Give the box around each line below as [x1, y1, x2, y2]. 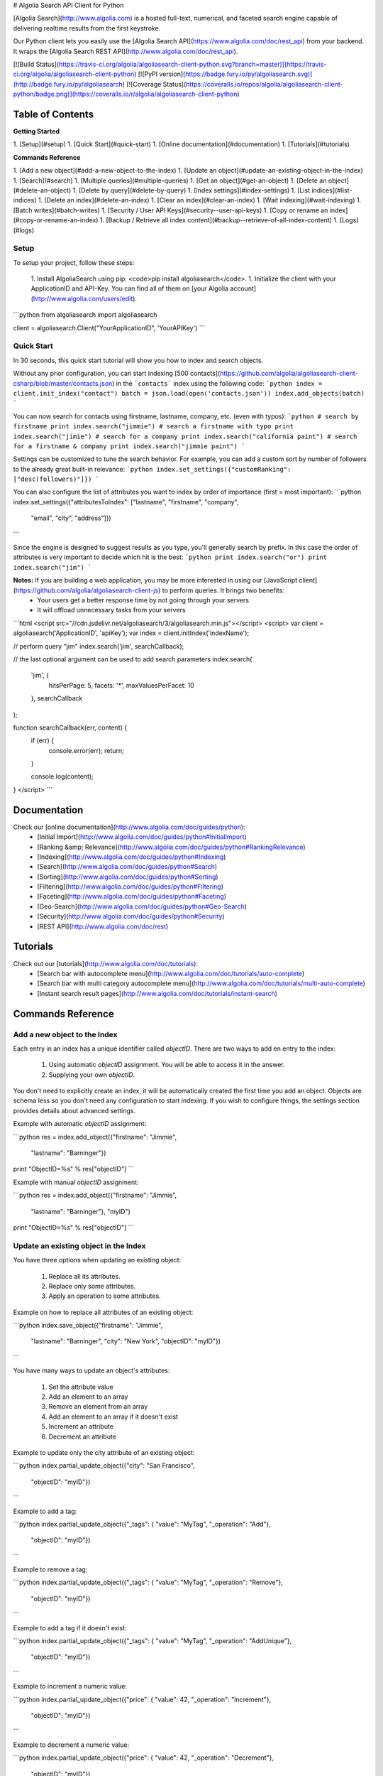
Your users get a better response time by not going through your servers [37, 595, 250, 604]
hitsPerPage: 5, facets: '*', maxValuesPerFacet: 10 [48, 681, 194, 689]
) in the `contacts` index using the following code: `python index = [112, 379, 323, 387]
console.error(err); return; [48, 746, 124, 754]
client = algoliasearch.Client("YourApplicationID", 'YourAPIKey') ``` [13, 323, 206, 332]
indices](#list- [311, 185, 353, 195]
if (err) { [30, 736, 55, 745]
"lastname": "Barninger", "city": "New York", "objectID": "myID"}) [30, 1337, 221, 1345]
